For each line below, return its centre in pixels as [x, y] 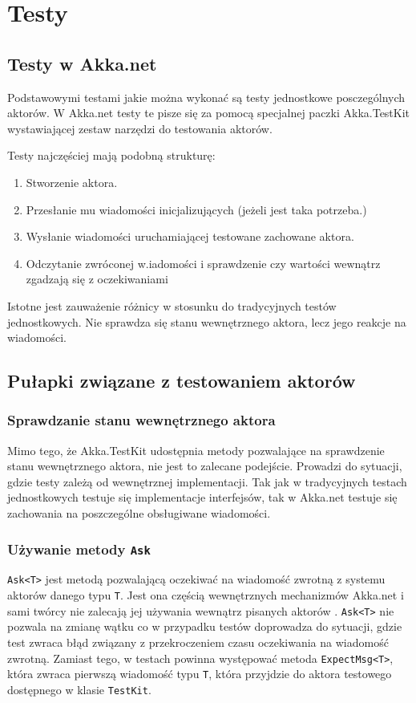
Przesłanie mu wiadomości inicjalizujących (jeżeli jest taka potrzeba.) [196, 209]
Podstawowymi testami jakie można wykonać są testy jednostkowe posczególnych [206, 97]
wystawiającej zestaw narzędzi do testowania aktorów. [140, 128]
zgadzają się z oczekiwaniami [97, 279]
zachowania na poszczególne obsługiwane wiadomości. [139, 513]
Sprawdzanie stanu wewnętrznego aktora [141, 420]
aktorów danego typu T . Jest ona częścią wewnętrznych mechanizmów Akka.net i [206, 595]
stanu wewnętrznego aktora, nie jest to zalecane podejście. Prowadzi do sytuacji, [205, 466]
